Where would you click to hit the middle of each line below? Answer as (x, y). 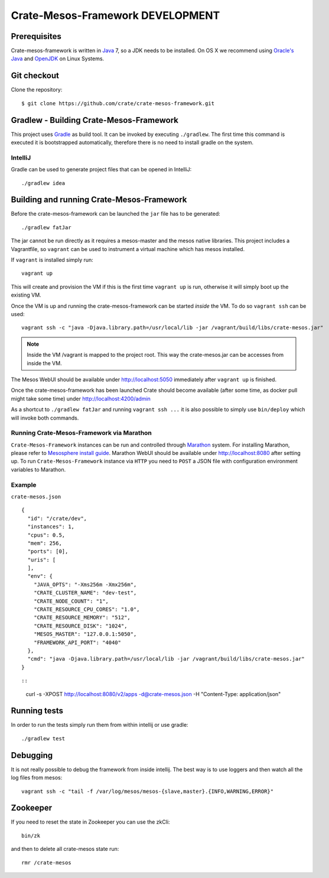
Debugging (32, 755)
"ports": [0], (48, 552)
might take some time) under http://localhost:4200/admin (81, 398)
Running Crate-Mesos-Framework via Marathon (81, 433)
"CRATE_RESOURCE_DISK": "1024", (80, 626)
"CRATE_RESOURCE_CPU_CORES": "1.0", (87, 609)
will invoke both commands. (45, 418)
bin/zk (31, 835)
